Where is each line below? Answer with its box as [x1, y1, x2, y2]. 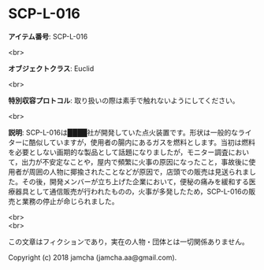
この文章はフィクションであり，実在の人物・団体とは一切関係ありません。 [8, 237, 250, 246]
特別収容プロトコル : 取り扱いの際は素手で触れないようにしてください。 [8, 95, 240, 105]
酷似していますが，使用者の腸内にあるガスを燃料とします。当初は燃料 [28, 137, 256, 146]
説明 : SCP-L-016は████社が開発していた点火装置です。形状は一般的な [8, 128, 239, 137]
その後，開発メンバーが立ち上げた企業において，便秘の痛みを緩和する [21, 176, 250, 186]
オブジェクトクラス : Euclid [8, 64, 95, 73]
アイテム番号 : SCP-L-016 [8, 31, 88, 41]
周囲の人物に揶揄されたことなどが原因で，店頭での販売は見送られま [28, 167, 250, 176]
